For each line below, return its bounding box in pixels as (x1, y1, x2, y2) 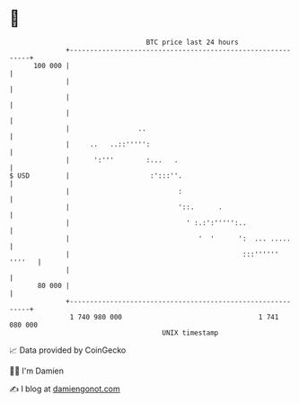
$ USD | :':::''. (9, 171, 182, 180)
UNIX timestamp (162, 328, 219, 337)
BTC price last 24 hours (145, 38, 240, 47)
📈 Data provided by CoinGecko (9, 345, 127, 355)
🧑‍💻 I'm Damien (9, 365, 65, 376)
